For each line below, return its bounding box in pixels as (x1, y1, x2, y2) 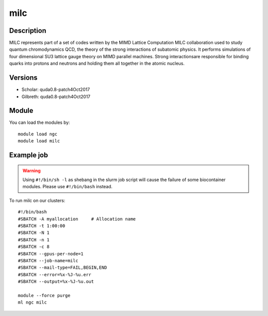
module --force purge (18, 293, 70, 298)
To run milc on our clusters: (9, 197, 66, 204)
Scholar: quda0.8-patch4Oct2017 (21, 87, 90, 93)
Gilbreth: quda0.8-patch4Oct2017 (21, 94, 91, 100)
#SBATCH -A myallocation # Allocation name (18, 216, 136, 221)
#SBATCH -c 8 (18, 244, 50, 250)
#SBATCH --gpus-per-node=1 (18, 251, 84, 256)
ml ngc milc (18, 300, 47, 306)
